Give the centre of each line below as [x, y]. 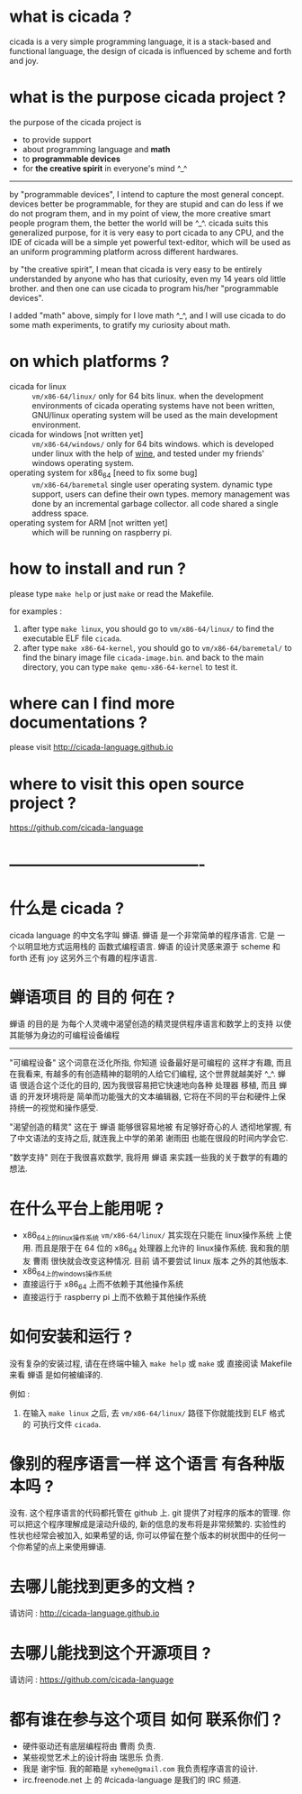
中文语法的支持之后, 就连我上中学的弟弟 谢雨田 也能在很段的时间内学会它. [152, 1139]
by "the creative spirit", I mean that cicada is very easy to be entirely [136, 269]
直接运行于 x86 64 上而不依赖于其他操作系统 [103, 1285]
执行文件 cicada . [71, 1424]
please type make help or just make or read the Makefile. [111, 593]
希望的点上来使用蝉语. [66, 1547]
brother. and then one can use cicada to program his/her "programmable [144, 288]
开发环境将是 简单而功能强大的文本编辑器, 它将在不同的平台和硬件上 [152, 1096]
